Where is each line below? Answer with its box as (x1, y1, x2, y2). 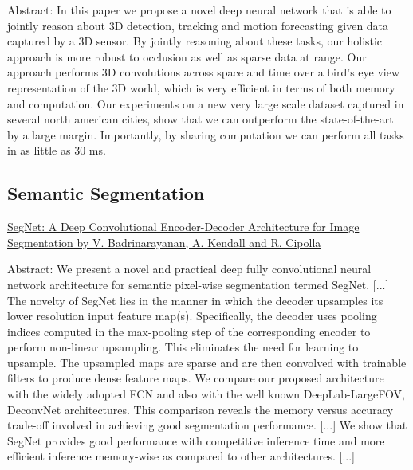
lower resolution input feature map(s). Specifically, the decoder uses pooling (7, 307, 377, 324)
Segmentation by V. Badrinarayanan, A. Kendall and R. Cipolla (7, 233, 321, 250)
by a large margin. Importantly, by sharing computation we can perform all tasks (7, 126, 404, 143)
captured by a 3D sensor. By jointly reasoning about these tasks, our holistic (7, 33, 383, 49)
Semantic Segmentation (7, 181, 205, 206)
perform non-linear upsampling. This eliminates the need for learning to (7, 339, 359, 355)
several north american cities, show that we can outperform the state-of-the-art (7, 111, 394, 127)
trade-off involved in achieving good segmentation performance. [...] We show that (7, 417, 407, 433)
